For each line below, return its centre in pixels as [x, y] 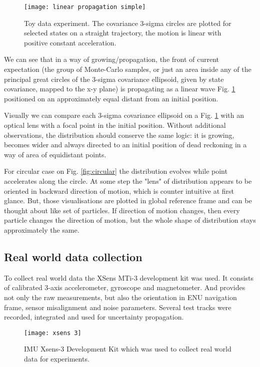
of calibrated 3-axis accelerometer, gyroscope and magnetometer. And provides [125, 287]
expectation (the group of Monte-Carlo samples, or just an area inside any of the [128, 69]
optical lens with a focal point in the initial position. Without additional [115, 125]
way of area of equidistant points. [55, 154]
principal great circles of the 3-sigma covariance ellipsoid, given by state [114, 79]
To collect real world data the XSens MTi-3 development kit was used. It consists [129, 277]
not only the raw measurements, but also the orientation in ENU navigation [120, 297]
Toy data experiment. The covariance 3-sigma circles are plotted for [128, 23]
